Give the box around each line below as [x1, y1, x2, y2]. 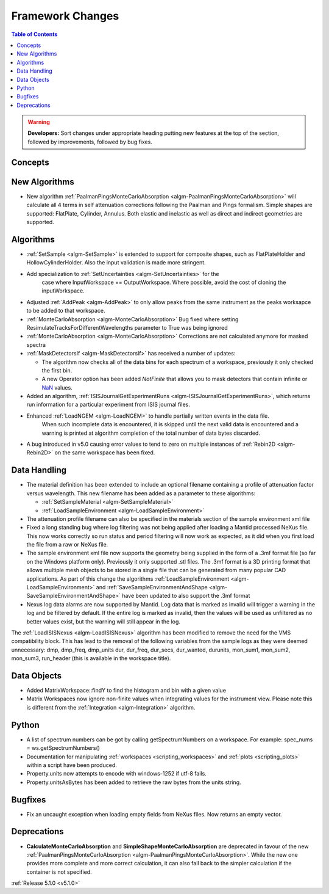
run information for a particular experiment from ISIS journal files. [26, 401, 190, 409]
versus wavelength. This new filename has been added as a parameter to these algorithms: [26, 489, 256, 497]
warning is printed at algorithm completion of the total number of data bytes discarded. [41, 429, 260, 437]
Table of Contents [11, 31, 58, 38]
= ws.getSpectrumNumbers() [26, 744, 101, 752]
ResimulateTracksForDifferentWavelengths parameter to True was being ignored [26, 324, 228, 331]
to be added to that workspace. [26, 307, 106, 314]
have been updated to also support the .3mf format [122, 592, 250, 600]
